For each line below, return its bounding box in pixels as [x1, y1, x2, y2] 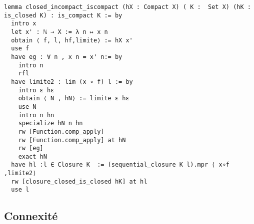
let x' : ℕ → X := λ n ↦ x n [11, 28, 108, 35]
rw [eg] [18, 145, 43, 152]
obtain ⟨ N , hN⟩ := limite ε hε [18, 95, 129, 102]
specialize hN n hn [18, 120, 83, 127]
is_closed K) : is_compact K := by [4, 11, 122, 19]
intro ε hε [18, 86, 54, 94]
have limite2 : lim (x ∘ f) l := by [11, 78, 133, 85]
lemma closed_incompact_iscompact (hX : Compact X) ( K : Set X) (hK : [4, 3, 251, 10]
